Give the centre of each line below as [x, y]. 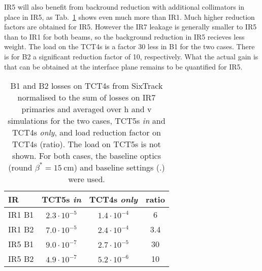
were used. [87, 179]
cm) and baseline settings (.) [114, 167]
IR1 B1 [21, 215]
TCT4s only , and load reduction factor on [87, 132]
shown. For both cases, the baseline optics [87, 156]
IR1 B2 [21, 229]
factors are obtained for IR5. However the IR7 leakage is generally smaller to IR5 [130, 27]
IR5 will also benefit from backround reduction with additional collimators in [124, 7]
